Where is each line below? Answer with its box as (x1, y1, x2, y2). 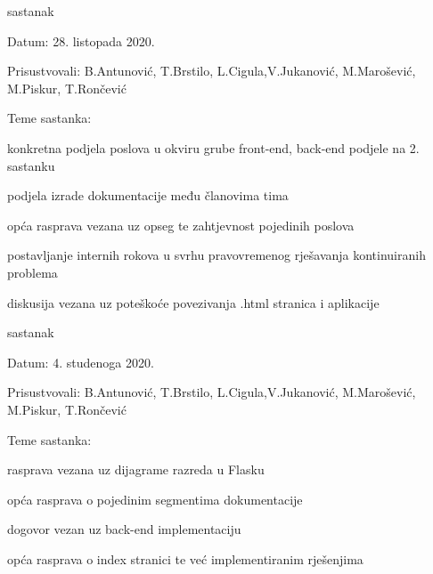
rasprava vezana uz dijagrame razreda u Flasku (7, 460, 265, 479)
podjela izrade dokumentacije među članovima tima (7, 186, 289, 205)
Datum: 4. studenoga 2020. (7, 352, 154, 371)
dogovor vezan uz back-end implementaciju (7, 520, 241, 538)
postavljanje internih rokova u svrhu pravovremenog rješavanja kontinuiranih (7, 246, 426, 264)
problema (7, 263, 58, 281)
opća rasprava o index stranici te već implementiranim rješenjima (7, 549, 364, 568)
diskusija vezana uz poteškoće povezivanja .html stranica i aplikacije (7, 293, 380, 311)
